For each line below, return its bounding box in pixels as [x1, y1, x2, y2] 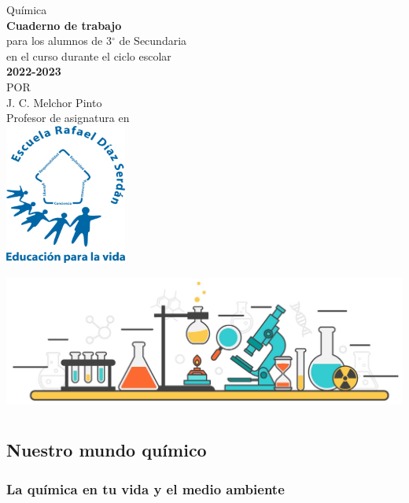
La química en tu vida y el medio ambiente [6, 479, 285, 498]
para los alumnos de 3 [6, 32, 112, 49]
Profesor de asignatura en [6, 109, 130, 126]
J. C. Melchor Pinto [6, 94, 102, 110]
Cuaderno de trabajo [6, 17, 122, 33]
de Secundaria [119, 32, 187, 49]
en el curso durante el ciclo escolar [6, 47, 171, 64]
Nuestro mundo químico [6, 438, 207, 462]
